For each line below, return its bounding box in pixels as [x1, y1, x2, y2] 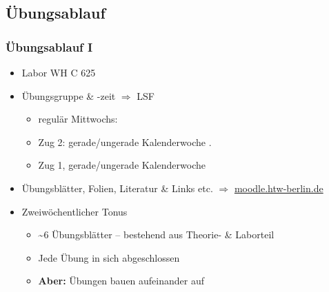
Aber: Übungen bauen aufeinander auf [38, 273, 205, 288]
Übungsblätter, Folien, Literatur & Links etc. [21, 180, 213, 195]
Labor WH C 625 [21, 65, 96, 79]
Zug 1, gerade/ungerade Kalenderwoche [38, 158, 206, 172]
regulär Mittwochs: [38, 112, 118, 126]
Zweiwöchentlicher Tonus [21, 204, 128, 218]
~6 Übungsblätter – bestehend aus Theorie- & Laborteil [38, 227, 275, 242]
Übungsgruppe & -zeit [21, 88, 116, 103]
